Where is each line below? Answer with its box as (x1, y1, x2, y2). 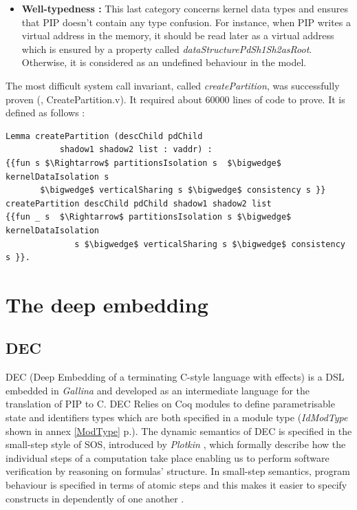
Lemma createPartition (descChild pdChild (6, 131, 203, 141)
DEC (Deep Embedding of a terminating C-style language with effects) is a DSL (6, 370, 345, 384)
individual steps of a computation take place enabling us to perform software (6, 450, 329, 465)
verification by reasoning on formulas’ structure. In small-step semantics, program (6, 464, 350, 478)
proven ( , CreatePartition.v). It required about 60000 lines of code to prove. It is (6, 92, 345, 106)
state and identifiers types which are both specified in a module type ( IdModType (6, 410, 348, 425)
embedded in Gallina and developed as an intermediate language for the (6, 383, 310, 397)
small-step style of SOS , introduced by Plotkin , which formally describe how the (6, 437, 346, 451)
